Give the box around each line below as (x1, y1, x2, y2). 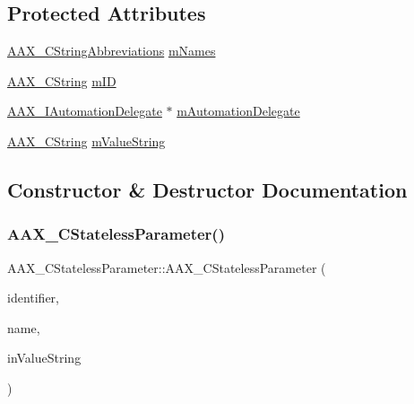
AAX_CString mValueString (7, 131, 166, 150)
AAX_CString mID (7, 71, 116, 90)
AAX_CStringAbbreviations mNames (7, 41, 216, 60)
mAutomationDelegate (177, 101, 300, 120)
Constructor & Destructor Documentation (7, 175, 408, 203)
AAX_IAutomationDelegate (7, 101, 162, 120)
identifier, (7, 288, 60, 307)
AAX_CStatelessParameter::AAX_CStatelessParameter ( (7, 258, 326, 277)
